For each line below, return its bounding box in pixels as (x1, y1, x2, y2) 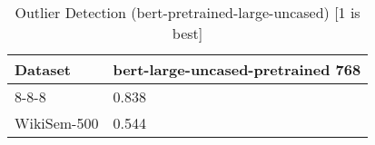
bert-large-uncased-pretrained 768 (113, 59, 361, 80)
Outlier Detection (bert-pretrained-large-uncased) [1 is (15, 2, 360, 23)
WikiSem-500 (15, 112, 99, 133)
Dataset (15, 59, 72, 80)
